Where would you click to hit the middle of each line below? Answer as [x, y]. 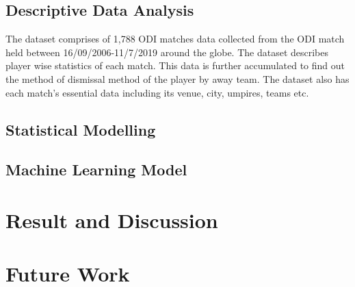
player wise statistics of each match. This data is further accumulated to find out [175, 65]
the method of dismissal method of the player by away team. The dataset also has [177, 78]
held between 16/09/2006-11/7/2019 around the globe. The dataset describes [167, 52]
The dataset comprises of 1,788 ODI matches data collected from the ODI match [175, 39]
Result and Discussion [112, 220]
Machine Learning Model [96, 170]
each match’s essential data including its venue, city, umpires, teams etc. [157, 92]
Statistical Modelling [81, 129]
